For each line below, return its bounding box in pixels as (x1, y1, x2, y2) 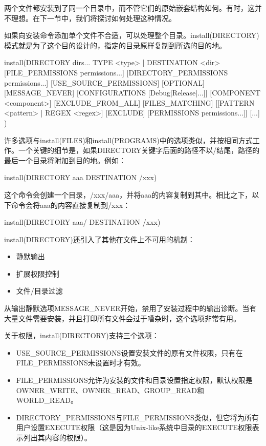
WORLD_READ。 (16, 395, 78, 405)
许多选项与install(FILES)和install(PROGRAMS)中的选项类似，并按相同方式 (4, 134, 253, 145)
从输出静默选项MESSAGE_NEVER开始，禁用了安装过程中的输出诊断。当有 (4, 303, 257, 314)
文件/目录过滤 (16, 285, 63, 296)
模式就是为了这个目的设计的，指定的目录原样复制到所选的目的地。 (4, 40, 226, 50)
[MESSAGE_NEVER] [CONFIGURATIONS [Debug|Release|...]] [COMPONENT (4, 87, 261, 98)
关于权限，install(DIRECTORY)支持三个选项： (4, 330, 159, 341)
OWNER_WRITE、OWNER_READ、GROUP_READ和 (16, 384, 205, 395)
